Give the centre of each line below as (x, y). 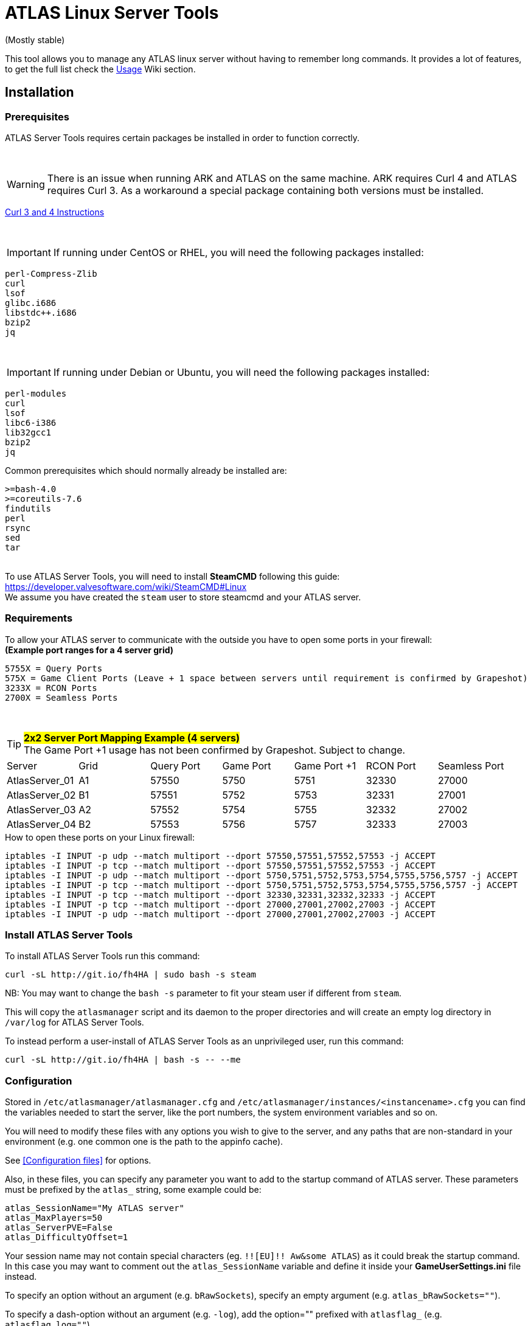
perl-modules (36, 393)
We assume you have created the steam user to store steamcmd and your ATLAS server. (183, 597)
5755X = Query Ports (54, 668)
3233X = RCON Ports (51, 688)
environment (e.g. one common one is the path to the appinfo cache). (144, 1142)
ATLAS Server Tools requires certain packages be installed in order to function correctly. (182, 137)
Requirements (39, 618)
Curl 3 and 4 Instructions (55, 212)
